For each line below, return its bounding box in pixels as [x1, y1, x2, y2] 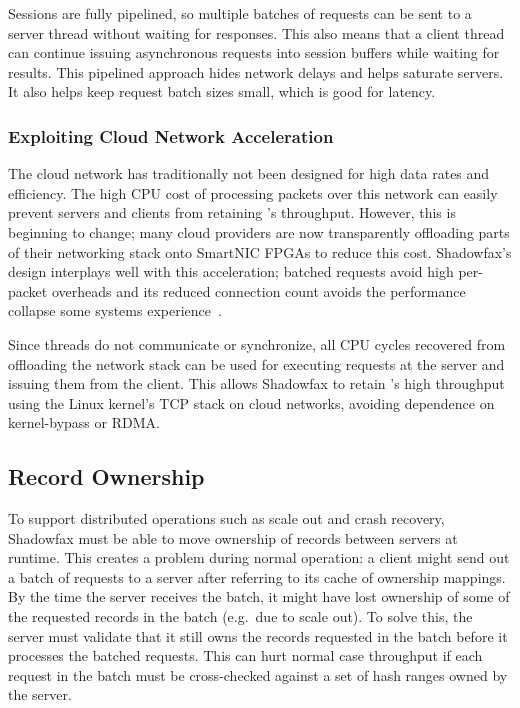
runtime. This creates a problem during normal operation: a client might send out [8, 547, 510, 568]
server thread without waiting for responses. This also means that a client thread [8, 22, 505, 43]
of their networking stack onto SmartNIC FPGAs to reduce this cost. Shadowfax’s [8, 241, 512, 262]
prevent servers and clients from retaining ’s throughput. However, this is [8, 202, 456, 223]
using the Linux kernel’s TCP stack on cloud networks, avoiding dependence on [8, 392, 495, 413]
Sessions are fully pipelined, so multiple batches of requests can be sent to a [8, 3, 472, 23]
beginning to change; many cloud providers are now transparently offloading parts [8, 221, 510, 242]
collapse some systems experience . [8, 300, 222, 321]
